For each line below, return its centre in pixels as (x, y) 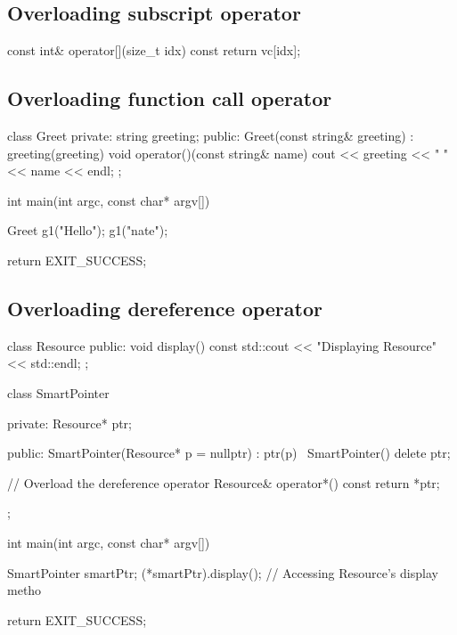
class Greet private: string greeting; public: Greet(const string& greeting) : (211, 135)
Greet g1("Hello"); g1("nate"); (88, 230)
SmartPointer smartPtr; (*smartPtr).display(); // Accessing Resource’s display (223, 572)
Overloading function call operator (170, 98)
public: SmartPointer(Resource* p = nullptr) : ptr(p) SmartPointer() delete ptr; (229, 453)
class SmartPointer (58, 392)
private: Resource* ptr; (69, 423)
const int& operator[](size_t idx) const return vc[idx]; (154, 50)
